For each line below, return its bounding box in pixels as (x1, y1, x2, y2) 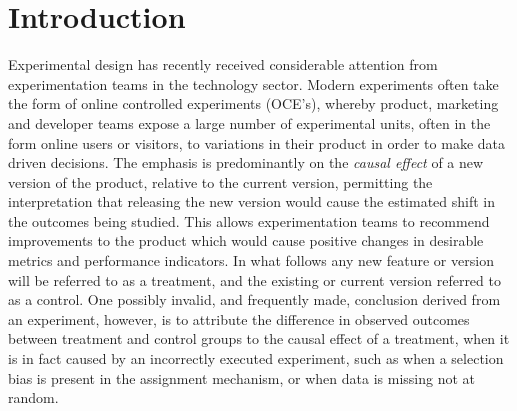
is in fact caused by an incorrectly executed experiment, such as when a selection (8, 348, 504, 369)
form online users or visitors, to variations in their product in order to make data (8, 132, 505, 153)
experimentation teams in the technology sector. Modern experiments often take (8, 73, 499, 94)
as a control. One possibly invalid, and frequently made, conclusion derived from (8, 289, 501, 310)
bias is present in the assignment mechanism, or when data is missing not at (8, 367, 475, 388)
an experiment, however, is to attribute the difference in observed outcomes (8, 308, 470, 329)
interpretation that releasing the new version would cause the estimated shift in (8, 191, 496, 212)
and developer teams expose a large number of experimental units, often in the (8, 112, 491, 133)
